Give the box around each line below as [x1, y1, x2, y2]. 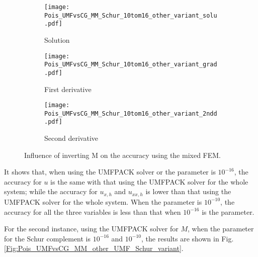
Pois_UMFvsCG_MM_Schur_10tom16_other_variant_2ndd [44, 110, 217, 117]
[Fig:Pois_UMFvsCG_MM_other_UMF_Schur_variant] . [4, 243, 184, 253]
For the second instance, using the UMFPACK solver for [4, 223, 179, 234]
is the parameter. [202, 206, 254, 217]
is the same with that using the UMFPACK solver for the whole [50, 176, 248, 187]
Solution [44, 34, 70, 45]
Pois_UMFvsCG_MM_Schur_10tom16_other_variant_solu [44, 12, 217, 19]
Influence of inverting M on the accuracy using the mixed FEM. [24, 149, 221, 160]
